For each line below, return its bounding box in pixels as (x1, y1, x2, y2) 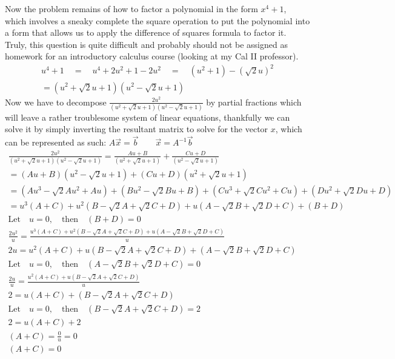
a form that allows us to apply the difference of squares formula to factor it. (5, 26, 287, 39)
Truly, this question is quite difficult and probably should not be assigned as (5, 38, 288, 50)
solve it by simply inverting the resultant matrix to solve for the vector (5, 122, 268, 135)
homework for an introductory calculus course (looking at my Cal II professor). (5, 50, 299, 62)
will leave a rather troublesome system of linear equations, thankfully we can (5, 110, 290, 123)
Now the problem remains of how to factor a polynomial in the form (5, 2, 258, 15)
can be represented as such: (5, 136, 107, 149)
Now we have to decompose (5, 95, 107, 108)
